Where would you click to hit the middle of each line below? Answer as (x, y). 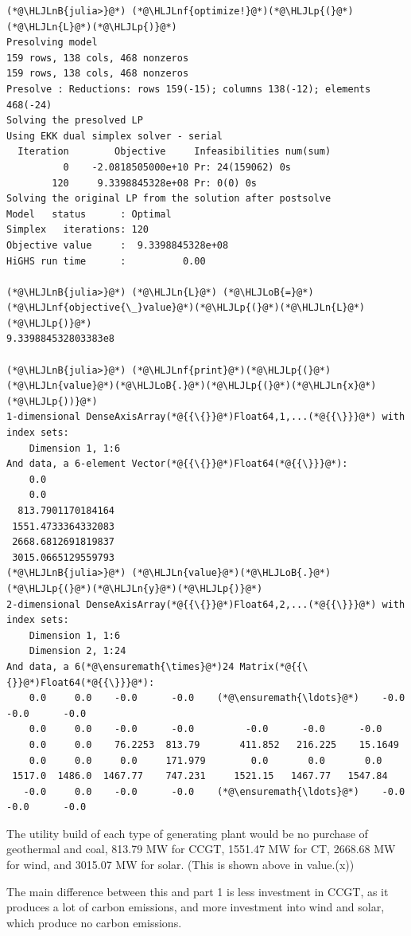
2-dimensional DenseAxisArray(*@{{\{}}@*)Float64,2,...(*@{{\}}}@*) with (206, 604)
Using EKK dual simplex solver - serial (115, 136)
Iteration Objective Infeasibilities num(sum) (174, 152)
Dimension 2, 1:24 (78, 651)
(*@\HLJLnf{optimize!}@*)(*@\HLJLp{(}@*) (242, 11)
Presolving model (52, 43)
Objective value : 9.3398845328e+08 (118, 245)
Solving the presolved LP (75, 121)
